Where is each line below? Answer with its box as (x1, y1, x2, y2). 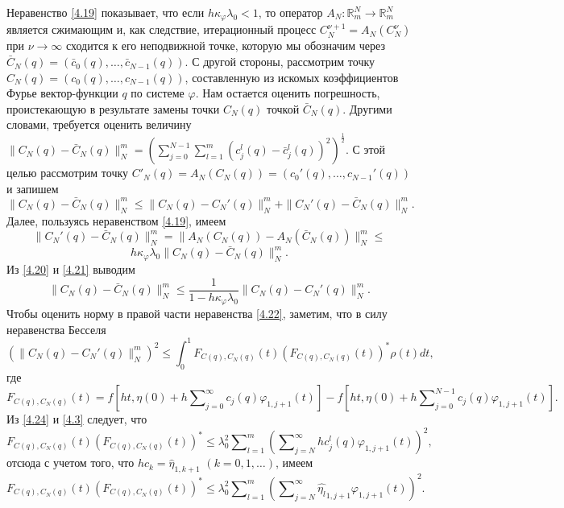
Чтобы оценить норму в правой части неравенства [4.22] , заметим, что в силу (6, 305, 388, 322)
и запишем (6, 180, 59, 196)
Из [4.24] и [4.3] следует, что (6, 411, 147, 427)
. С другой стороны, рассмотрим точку (185, 53, 375, 70)
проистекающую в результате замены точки (6, 100, 220, 117)
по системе (131, 85, 185, 101)
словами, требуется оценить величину (6, 116, 192, 133)
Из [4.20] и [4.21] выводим (6, 261, 135, 278)
